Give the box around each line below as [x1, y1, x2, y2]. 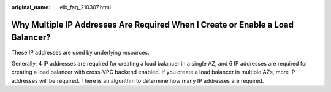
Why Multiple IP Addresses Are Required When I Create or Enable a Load [11, 19, 294, 30]
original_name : [11, 4, 51, 10]
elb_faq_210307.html [59, 4, 112, 10]
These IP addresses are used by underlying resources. [11, 48, 150, 56]
